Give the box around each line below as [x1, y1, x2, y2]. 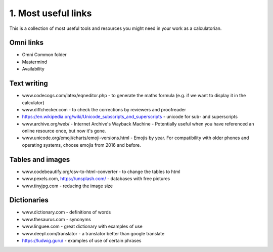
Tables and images [9, 155, 70, 164]
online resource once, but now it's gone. [22, 128, 106, 134]
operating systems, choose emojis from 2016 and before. [22, 142, 141, 148]
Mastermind [22, 59, 48, 65]
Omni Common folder [22, 52, 67, 58]
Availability [22, 66, 45, 72]
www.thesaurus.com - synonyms [22, 216, 91, 222]
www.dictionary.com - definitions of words [22, 209, 111, 215]
